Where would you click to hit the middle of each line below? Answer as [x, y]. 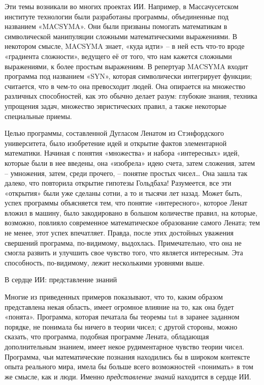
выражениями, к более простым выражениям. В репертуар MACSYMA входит [126, 66]
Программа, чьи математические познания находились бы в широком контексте [127, 356]
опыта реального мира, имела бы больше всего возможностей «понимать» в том [129, 366]
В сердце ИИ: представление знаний [61, 279]
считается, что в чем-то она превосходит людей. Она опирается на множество [125, 86]
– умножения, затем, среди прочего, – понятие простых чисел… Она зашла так [126, 173]
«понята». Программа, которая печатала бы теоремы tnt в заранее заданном [122, 317]
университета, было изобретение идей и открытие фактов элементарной [116, 143]
